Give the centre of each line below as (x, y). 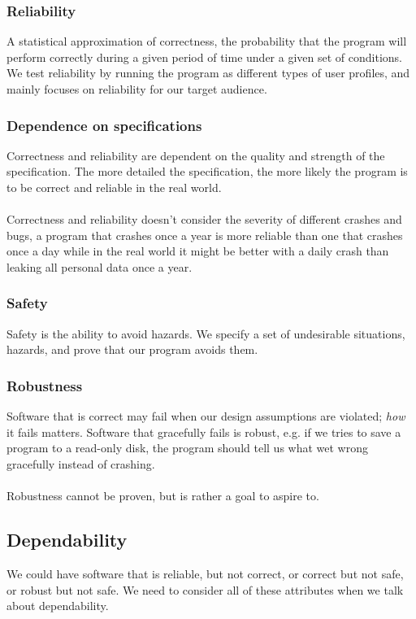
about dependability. (58, 606)
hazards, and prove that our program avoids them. (132, 349)
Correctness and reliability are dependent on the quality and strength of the (196, 155)
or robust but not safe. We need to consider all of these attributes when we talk (205, 589)
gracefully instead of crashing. (81, 463)
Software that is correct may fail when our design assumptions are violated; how (206, 416)
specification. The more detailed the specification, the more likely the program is (207, 171)
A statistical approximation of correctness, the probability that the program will (207, 41)
